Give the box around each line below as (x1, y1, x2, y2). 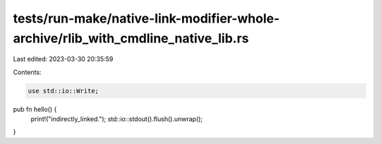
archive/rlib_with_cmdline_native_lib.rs (13, 30, 250, 46)
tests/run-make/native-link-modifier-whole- (13, 11, 280, 26)
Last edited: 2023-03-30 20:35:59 (13, 55, 114, 64)
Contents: (13, 68, 42, 76)
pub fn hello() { (13, 104, 57, 113)
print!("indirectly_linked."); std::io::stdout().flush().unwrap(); (30, 115, 203, 124)
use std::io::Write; (28, 87, 99, 95)
